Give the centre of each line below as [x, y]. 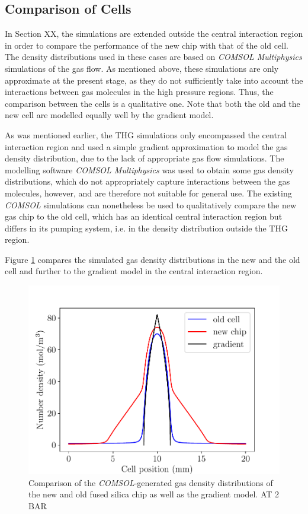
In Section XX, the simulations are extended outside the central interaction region [154, 34]
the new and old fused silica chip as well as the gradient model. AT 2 [154, 494]
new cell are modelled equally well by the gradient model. [109, 115]
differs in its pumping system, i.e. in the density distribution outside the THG [146, 228]
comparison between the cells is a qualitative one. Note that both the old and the [153, 103]
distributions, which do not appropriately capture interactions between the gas [147, 181]
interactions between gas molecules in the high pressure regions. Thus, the [139, 92]
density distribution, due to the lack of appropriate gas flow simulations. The [145, 158]
